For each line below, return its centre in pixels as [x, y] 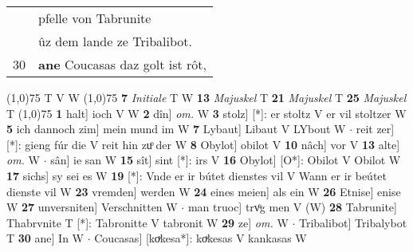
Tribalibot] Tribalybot [353, 222]
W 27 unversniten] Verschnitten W [92, 207]
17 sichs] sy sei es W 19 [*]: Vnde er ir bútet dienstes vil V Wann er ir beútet [197, 175]
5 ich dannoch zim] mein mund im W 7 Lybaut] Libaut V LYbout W [176, 129]
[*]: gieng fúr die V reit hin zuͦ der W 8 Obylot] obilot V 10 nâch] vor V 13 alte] [203, 144]
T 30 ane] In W [45, 238]
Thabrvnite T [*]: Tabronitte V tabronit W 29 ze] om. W [147, 222]
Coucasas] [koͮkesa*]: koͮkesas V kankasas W [201, 238]
